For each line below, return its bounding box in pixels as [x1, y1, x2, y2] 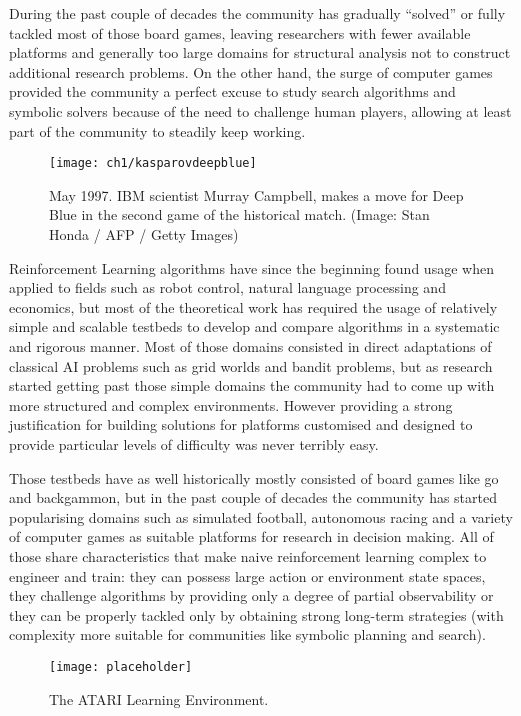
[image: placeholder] [49, 659, 193, 674]
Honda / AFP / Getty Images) [49, 224, 239, 244]
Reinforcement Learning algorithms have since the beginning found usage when [9, 257, 494, 278]
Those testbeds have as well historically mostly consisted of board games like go [9, 467, 499, 488]
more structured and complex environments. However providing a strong [9, 394, 453, 415]
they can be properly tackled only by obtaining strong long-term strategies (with [9, 604, 504, 625]
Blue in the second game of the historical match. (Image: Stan [49, 204, 430, 225]
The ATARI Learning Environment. [49, 688, 269, 709]
